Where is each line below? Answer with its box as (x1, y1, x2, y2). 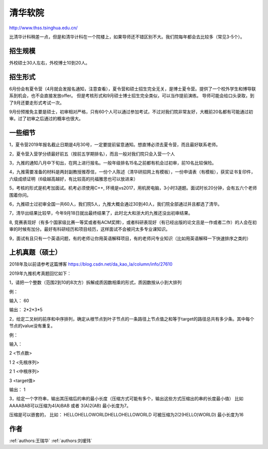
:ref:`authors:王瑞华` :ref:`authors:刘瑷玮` (9, 438, 93, 444)
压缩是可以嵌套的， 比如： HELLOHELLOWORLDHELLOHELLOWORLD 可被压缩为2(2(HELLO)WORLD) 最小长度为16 (9, 412, 244, 418)
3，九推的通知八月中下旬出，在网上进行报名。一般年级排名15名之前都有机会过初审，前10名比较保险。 (9, 160, 217, 166)
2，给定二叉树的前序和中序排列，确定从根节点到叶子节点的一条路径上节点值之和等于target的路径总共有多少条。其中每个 (9, 316, 255, 322)
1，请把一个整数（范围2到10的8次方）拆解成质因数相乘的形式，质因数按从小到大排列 (9, 280, 182, 285)
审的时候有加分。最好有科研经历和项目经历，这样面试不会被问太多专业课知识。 (9, 226, 170, 232)
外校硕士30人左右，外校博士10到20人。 (9, 59, 90, 65)
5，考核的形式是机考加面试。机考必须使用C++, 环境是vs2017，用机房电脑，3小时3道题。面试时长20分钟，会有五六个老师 (9, 185, 257, 191)
